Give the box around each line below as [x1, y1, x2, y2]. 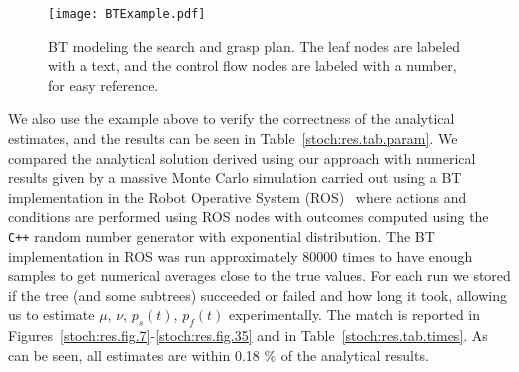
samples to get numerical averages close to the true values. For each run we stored [8, 265, 511, 286]
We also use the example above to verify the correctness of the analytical [8, 108, 455, 129]
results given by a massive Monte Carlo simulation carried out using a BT [8, 167, 462, 188]
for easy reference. [48, 74, 159, 95]
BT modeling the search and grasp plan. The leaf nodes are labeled [48, 35, 460, 56]
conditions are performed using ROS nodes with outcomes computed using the [8, 206, 489, 227]
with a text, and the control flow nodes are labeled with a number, [48, 55, 457, 76]
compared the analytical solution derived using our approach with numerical [8, 147, 476, 168]
